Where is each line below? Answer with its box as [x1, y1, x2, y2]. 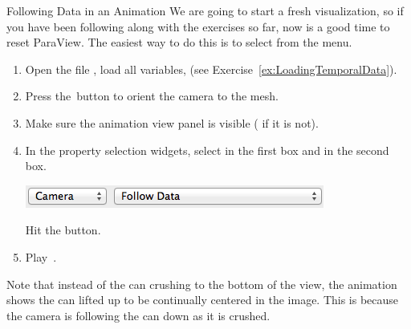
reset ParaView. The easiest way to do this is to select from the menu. [6, 34, 352, 51]
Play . [25, 248, 57, 265]
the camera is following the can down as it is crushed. [6, 307, 271, 323]
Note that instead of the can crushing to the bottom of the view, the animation [6, 275, 397, 292]
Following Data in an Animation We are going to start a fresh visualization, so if [6, 2, 404, 18]
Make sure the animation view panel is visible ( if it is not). [25, 114, 319, 131]
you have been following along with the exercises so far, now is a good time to [6, 18, 390, 35]
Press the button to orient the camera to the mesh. [25, 87, 279, 104]
